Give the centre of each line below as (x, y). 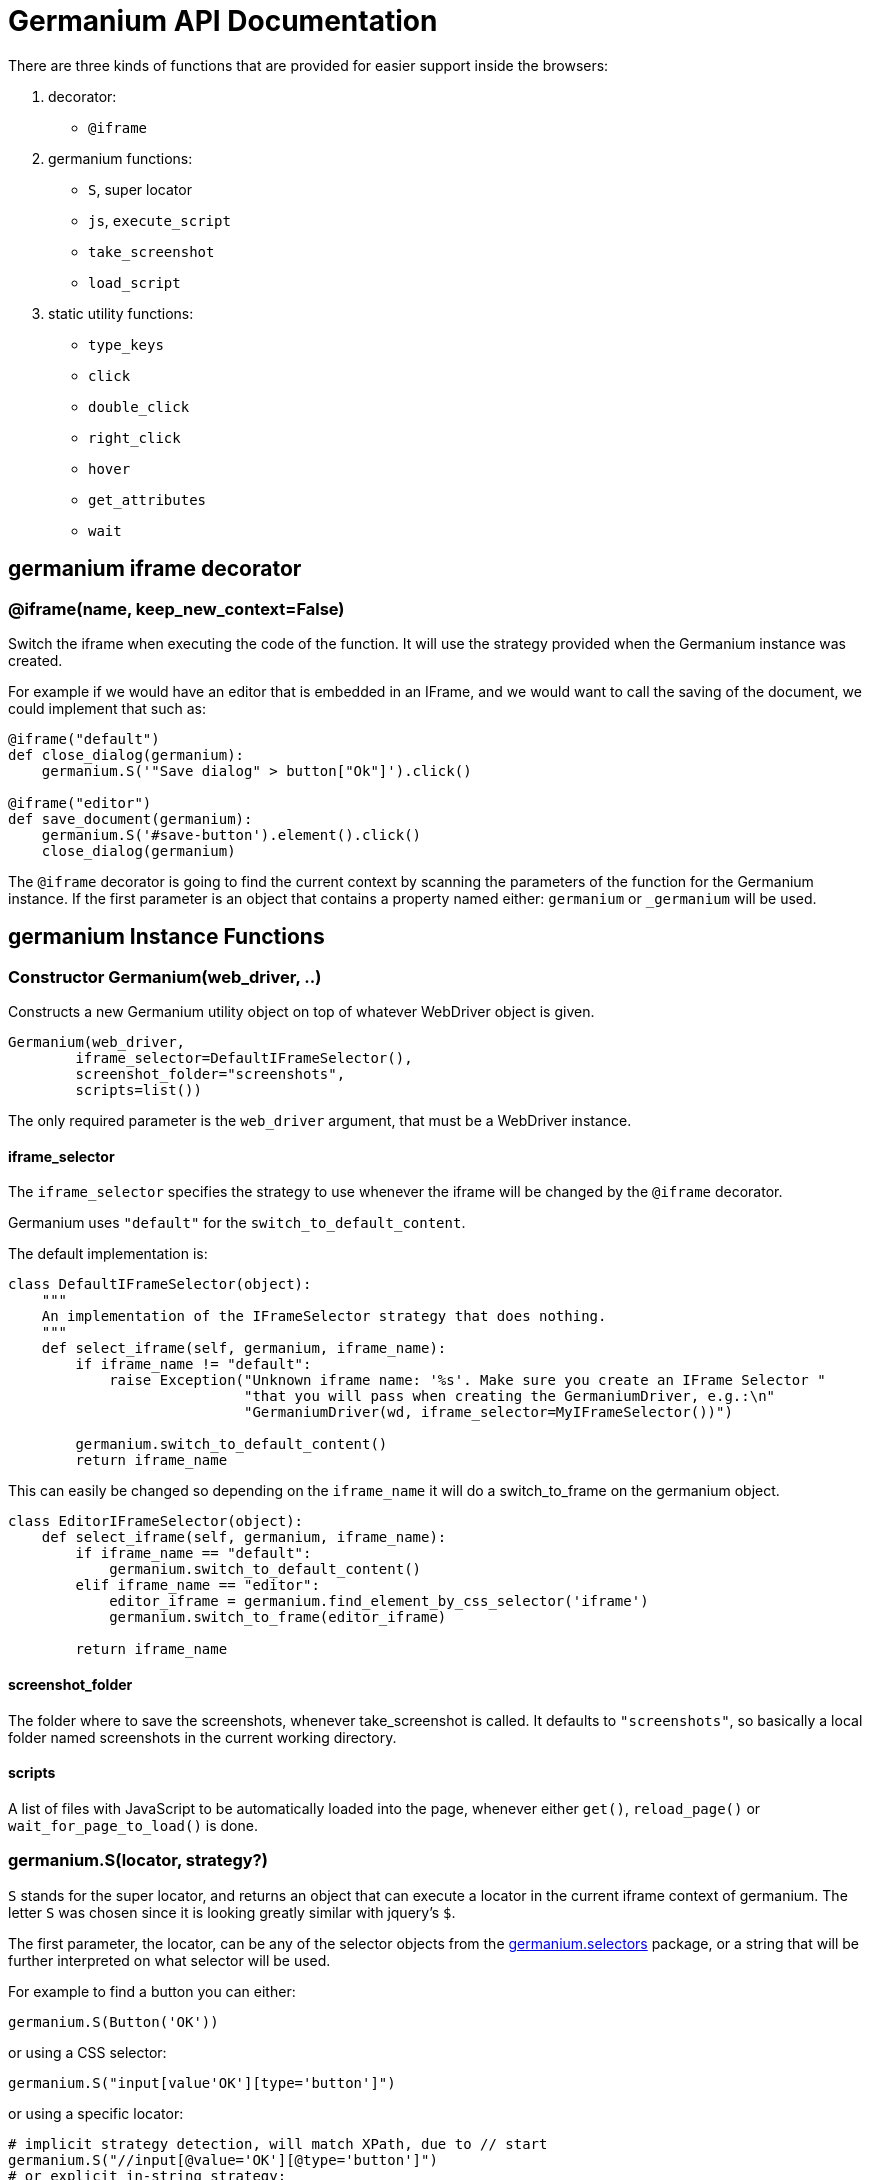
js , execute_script (159, 220)
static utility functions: (121, 313)
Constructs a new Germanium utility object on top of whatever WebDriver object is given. (301, 1012)
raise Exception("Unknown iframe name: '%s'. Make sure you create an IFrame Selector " (467, 1380)
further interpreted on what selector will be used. (169, 1960)
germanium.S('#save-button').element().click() (231, 834)
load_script (134, 282)
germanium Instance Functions (166, 937)
